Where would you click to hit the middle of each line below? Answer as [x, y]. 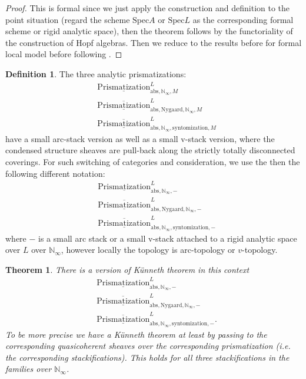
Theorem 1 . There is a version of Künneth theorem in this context [127, 269]
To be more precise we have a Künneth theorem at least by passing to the [136, 334]
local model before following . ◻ [64, 54]
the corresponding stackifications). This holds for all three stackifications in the [147, 357]
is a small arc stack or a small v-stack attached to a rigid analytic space [168, 238]
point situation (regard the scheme [68, 19]
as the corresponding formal [243, 19]
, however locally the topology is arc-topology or [148, 250]
